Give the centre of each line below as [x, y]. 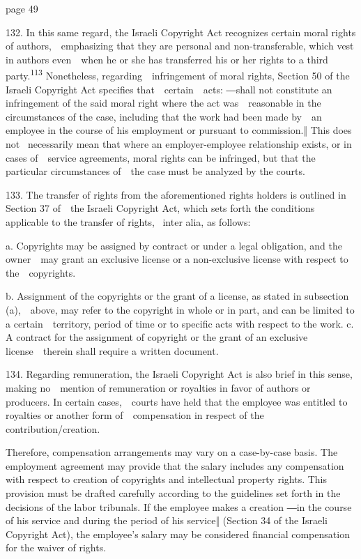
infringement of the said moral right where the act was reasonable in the [163, 103]
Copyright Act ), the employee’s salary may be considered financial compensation [178, 534]
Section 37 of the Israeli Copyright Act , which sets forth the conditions [160, 208]
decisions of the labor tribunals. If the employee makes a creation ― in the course [179, 506]
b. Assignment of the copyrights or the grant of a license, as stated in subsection [177, 296]
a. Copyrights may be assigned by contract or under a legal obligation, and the [174, 245]
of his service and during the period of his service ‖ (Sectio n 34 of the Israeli [167, 520]
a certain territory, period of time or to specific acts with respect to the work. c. [180, 323]
